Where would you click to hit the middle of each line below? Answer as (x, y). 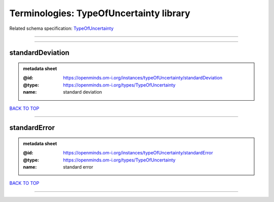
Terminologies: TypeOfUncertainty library (100, 13)
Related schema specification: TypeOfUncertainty (61, 28)
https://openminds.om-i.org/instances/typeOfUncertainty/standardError (138, 153)
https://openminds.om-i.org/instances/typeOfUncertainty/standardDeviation (143, 78)
